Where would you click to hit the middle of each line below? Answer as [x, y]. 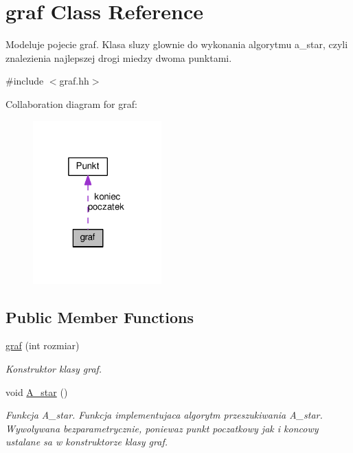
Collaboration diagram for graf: [71, 103]
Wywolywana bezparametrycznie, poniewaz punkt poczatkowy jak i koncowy [162, 428]
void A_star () [37, 391]
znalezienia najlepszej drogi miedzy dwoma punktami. [119, 57]
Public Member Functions [100, 317]
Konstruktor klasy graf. [54, 369]
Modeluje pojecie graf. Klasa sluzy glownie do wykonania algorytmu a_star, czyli [177, 44]
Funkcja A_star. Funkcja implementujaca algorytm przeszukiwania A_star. [164, 415]
